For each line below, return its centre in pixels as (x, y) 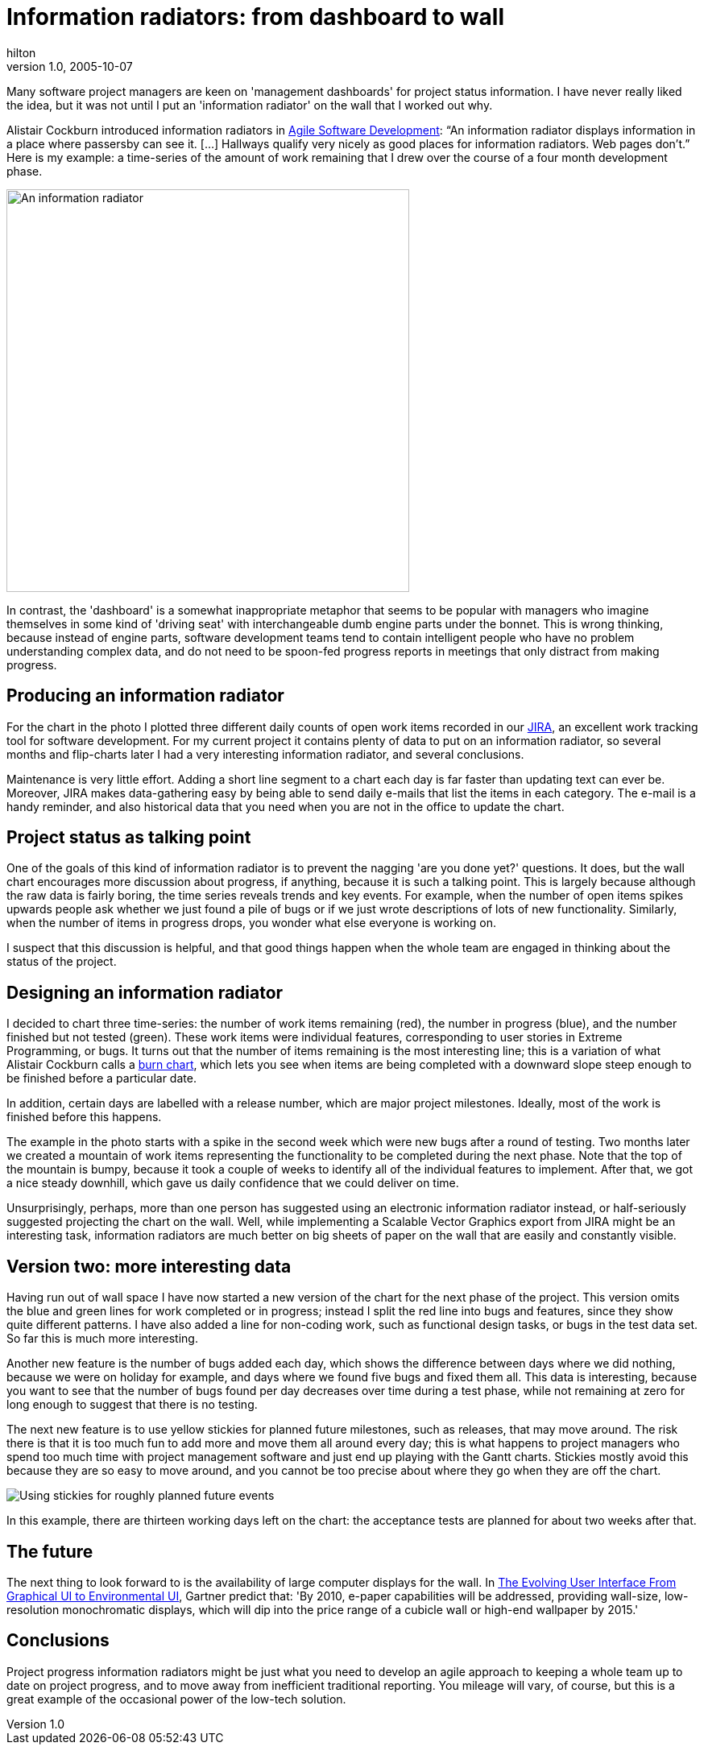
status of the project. (62, 962)
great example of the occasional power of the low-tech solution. (176, 1699)
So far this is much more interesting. (102, 1339)
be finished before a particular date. (101, 1078)
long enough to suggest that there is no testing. (132, 1405)
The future (50, 1551)
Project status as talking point (129, 838)
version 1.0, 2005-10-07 (70, 66)
